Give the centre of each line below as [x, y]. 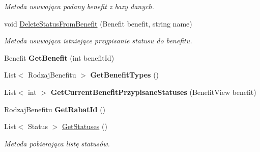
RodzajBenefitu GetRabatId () [55, 109]
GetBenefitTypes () [125, 75]
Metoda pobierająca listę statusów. [57, 143]
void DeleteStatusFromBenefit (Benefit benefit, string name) [98, 23]
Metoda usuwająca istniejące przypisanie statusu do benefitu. [98, 41]
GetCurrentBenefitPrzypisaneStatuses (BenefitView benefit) [153, 92]
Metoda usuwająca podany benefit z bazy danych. [79, 6]
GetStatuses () [84, 126]
